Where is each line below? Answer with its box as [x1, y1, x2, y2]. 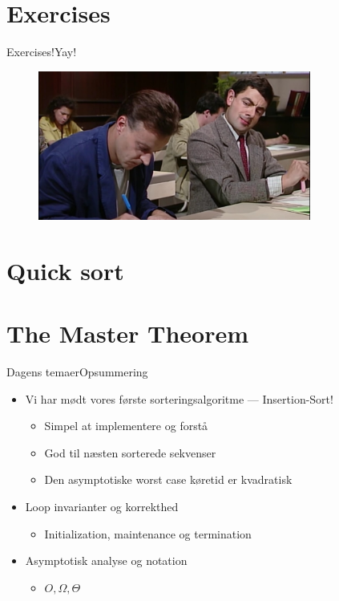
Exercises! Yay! [6, 43, 77, 60]
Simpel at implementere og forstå [44, 417, 208, 434]
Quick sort [6, 254, 124, 286]
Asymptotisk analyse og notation [25, 552, 188, 569]
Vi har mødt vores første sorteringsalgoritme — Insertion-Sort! [25, 390, 333, 407]
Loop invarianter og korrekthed [25, 497, 179, 514]
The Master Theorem [6, 317, 248, 350]
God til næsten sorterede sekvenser [44, 444, 216, 461]
